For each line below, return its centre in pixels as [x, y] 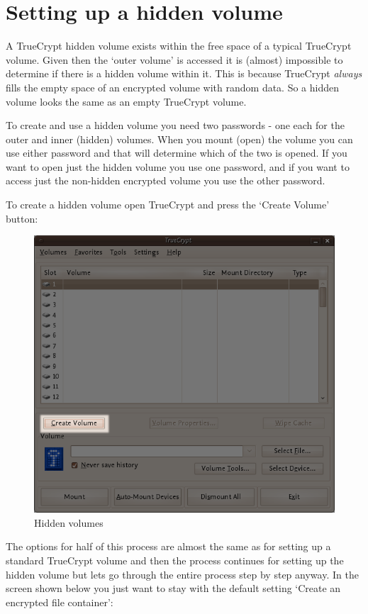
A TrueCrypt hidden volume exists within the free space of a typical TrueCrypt [179, 46]
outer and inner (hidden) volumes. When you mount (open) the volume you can [179, 139]
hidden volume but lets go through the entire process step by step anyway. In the [182, 574]
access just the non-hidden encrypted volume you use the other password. [166, 180]
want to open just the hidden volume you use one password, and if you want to [178, 166]
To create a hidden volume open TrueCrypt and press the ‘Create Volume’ [168, 205]
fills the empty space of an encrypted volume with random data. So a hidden [173, 87]
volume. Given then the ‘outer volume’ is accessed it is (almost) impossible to [174, 59]
